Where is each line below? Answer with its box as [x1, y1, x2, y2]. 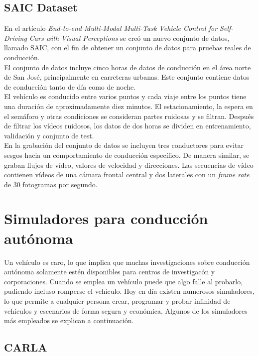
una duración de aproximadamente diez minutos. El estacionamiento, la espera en [4, 101, 253, 111]
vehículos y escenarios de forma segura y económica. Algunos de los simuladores [4, 305, 248, 316]
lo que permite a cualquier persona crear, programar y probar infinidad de [4, 295, 231, 306]
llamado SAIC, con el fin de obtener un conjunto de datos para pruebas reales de [4, 42, 251, 53]
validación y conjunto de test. [4, 130, 94, 140]
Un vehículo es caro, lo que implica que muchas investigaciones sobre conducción [4, 256, 250, 267]
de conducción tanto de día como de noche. [4, 81, 136, 92]
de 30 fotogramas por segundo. [4, 179, 98, 189]
